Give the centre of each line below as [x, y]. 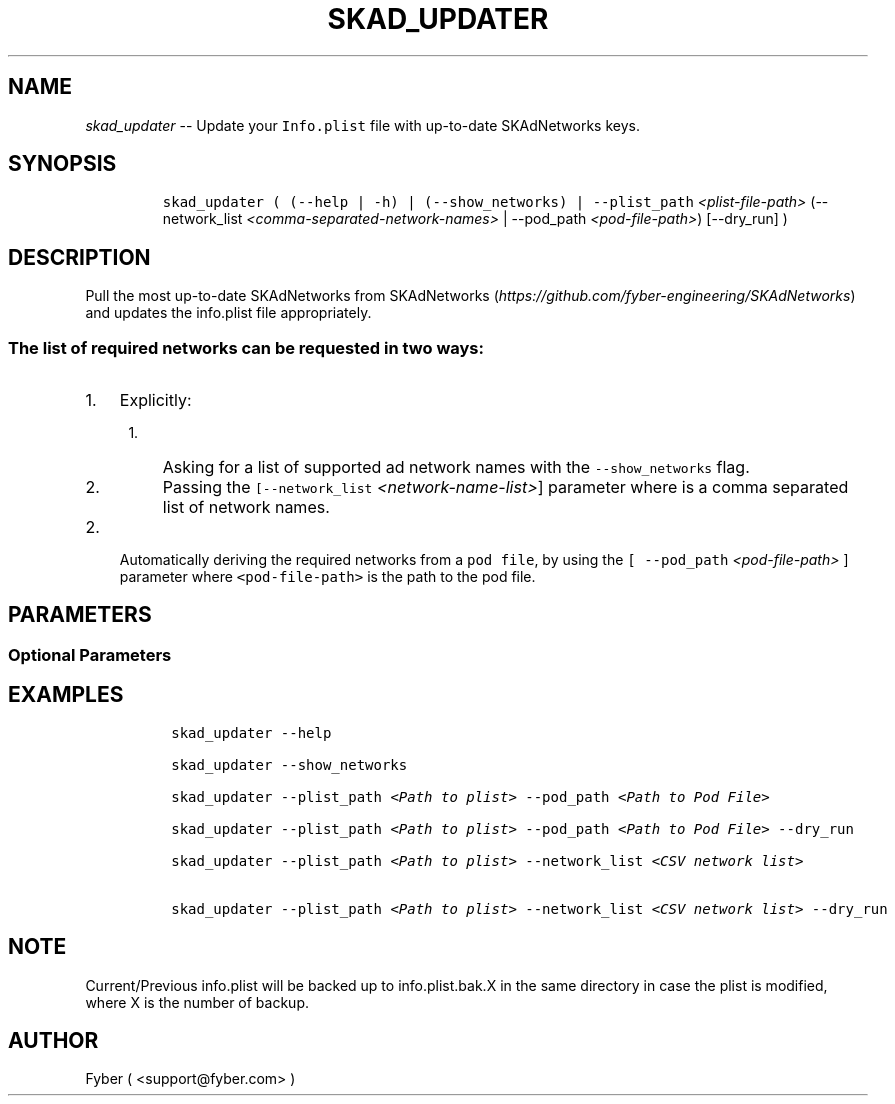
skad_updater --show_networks [289, 764]
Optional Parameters [90, 654]
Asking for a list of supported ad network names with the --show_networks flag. [456, 467]
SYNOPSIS [62, 164]
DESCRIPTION [79, 257]
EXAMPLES [66, 695]
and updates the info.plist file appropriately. [228, 313]
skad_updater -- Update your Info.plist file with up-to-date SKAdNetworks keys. [362, 125]
